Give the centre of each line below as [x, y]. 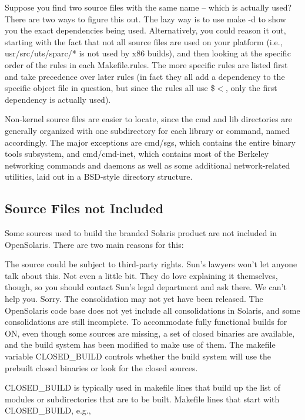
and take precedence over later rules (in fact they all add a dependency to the [145, 76]
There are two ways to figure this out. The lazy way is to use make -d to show [145, 19]
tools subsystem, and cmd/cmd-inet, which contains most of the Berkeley [137, 154]
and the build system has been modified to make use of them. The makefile [140, 345]
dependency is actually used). [58, 99]
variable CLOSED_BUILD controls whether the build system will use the [138, 356]
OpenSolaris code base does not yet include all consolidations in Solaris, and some [152, 310]
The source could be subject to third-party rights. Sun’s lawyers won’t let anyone [151, 264]
